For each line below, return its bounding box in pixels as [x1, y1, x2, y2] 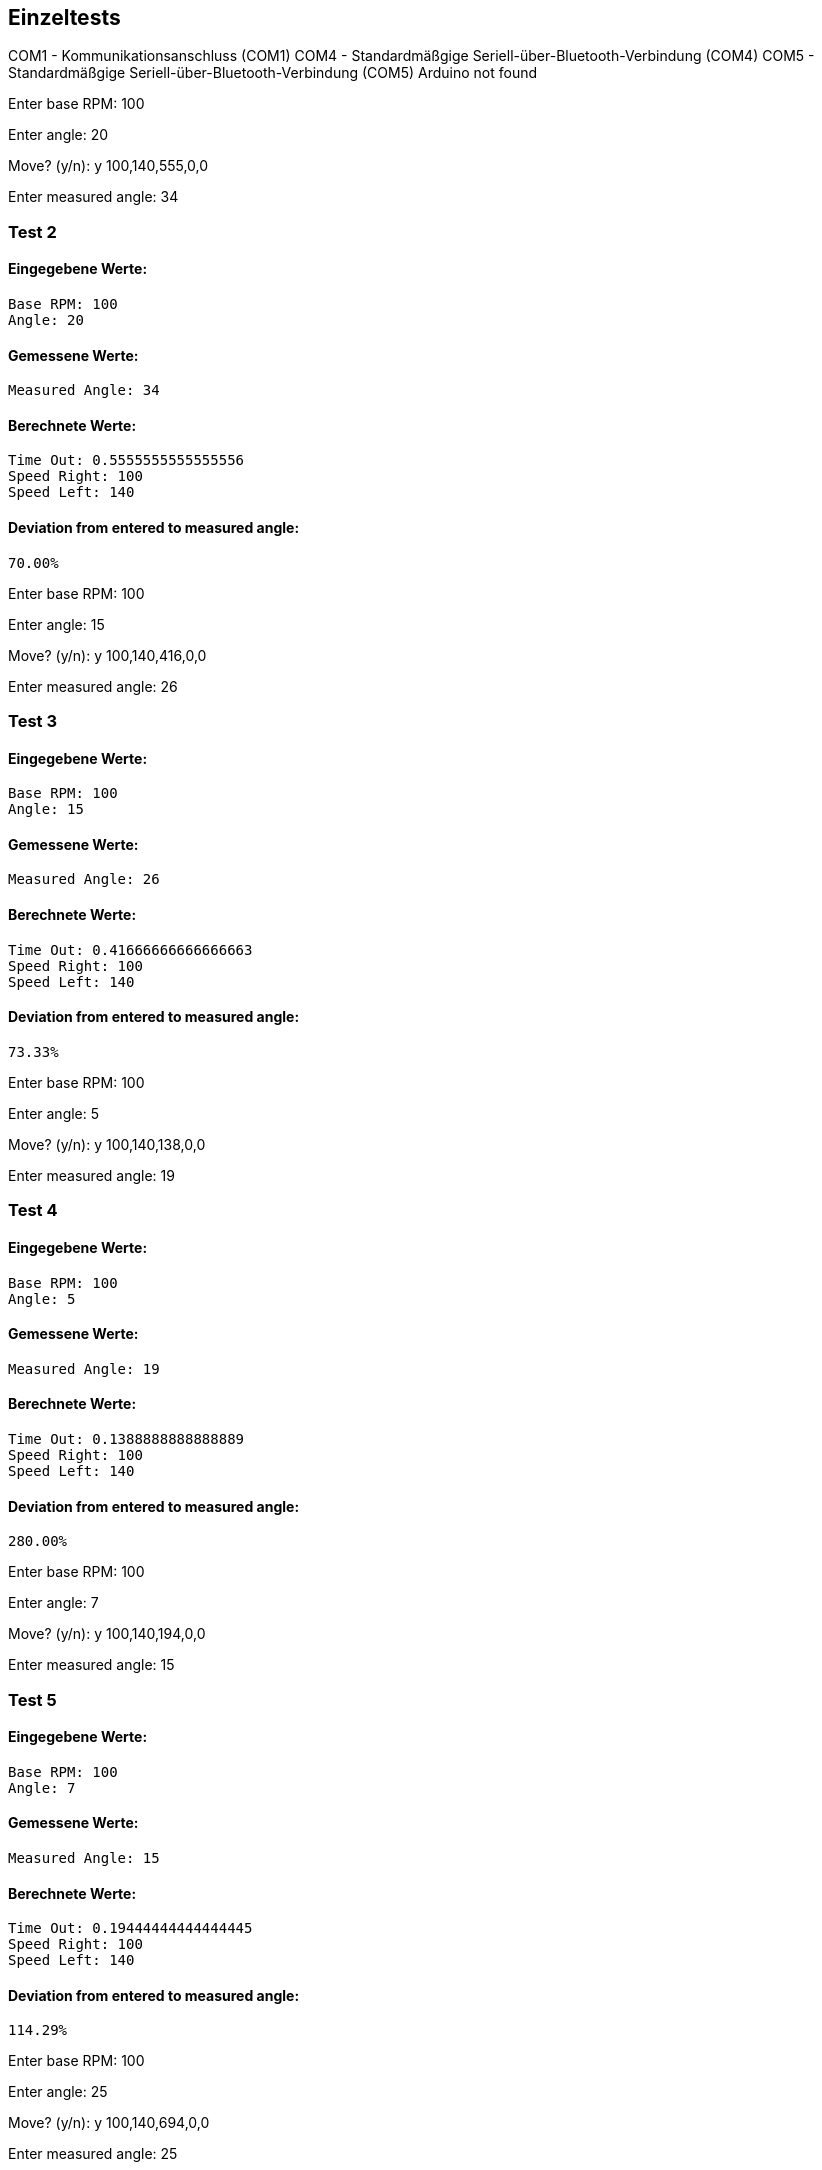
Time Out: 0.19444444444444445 [8, 1920, 253, 1937]
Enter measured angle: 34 [8, 188, 179, 206]
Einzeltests [8, 5, 121, 30]
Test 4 [8, 1200, 58, 1221]
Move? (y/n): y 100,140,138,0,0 [8, 1135, 206, 1153]
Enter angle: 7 [8, 1594, 99, 1612]
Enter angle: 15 [8, 615, 105, 633]
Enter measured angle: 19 [8, 1166, 175, 1184]
